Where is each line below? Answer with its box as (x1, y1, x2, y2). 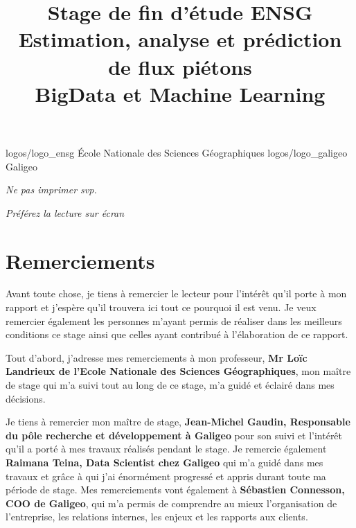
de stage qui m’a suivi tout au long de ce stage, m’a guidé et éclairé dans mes (6, 378, 335, 391)
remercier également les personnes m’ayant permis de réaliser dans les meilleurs (6, 313, 342, 328)
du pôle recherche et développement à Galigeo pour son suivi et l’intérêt (6, 428, 343, 442)
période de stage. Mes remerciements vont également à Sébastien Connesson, (6, 482, 345, 497)
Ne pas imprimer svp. (6, 182, 97, 197)
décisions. (6, 391, 46, 405)
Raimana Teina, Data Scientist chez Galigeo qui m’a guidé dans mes (6, 455, 323, 469)
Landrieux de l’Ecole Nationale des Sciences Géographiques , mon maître (6, 364, 351, 378)
